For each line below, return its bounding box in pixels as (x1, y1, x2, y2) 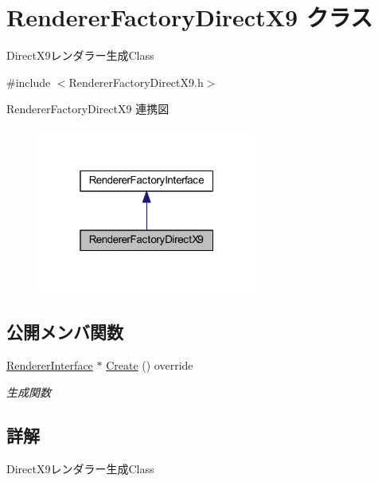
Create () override (106, 357, 193, 374)
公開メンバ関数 (6, 319, 123, 344)
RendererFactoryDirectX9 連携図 (6, 100, 170, 117)
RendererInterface (6, 357, 93, 374)
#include (6, 73, 51, 90)
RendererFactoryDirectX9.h (68, 73, 204, 90)
